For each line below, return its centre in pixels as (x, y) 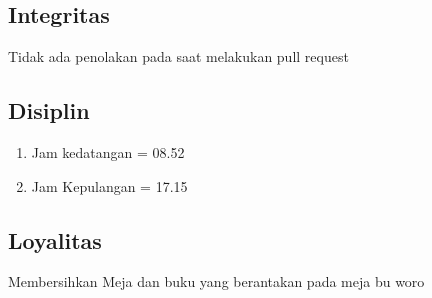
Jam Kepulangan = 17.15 (109, 185)
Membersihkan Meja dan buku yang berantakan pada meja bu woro (216, 281)
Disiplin (49, 110)
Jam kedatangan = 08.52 (108, 152)
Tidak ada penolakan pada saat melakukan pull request (178, 56)
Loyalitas (55, 239)
